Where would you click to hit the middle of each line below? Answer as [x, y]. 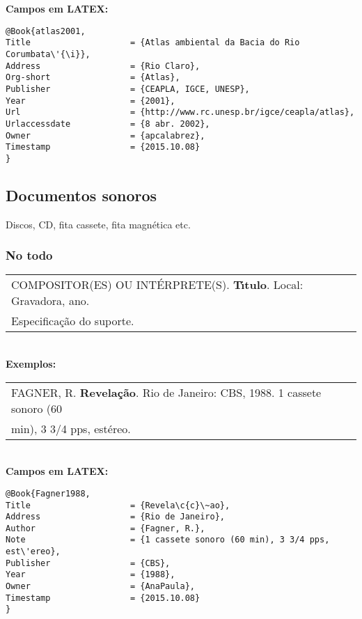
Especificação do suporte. [73, 321]
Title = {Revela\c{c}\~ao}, [118, 505]
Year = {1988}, [90, 575]
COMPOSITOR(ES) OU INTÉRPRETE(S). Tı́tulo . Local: [157, 285]
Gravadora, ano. [50, 301]
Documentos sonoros [81, 195]
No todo [29, 255]
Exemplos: [31, 364]
